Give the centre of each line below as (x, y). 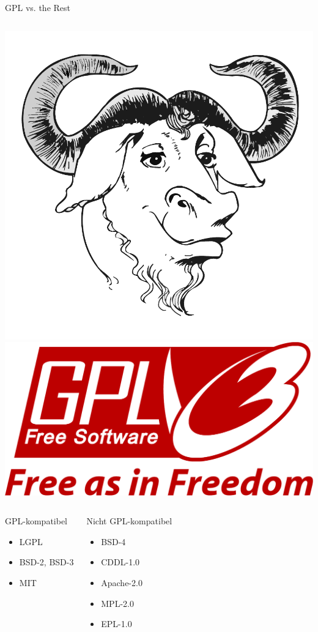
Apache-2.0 (122, 583)
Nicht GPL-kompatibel (129, 521)
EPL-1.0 (116, 624)
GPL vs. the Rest (38, 7)
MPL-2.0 (117, 603)
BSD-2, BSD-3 (46, 562)
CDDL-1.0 (120, 562)
